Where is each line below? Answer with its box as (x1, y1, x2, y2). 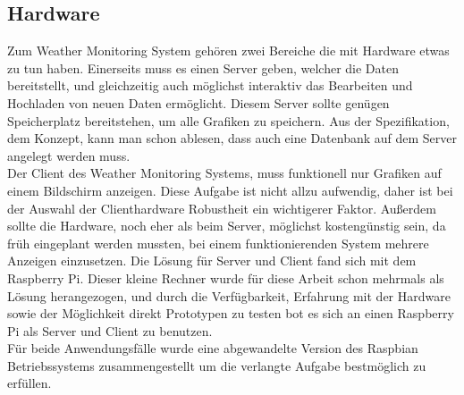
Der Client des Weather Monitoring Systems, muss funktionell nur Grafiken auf (7, 164, 442, 182)
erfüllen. (7, 374, 52, 392)
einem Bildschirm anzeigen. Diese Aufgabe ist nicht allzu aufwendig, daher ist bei (7, 181, 453, 199)
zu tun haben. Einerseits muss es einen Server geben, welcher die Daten (7, 58, 400, 77)
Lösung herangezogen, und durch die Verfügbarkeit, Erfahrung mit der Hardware (7, 286, 451, 305)
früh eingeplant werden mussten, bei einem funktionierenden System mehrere (7, 233, 429, 252)
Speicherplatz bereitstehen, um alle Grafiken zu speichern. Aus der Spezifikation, (7, 111, 450, 130)
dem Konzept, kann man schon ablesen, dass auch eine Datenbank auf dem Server (7, 129, 458, 147)
